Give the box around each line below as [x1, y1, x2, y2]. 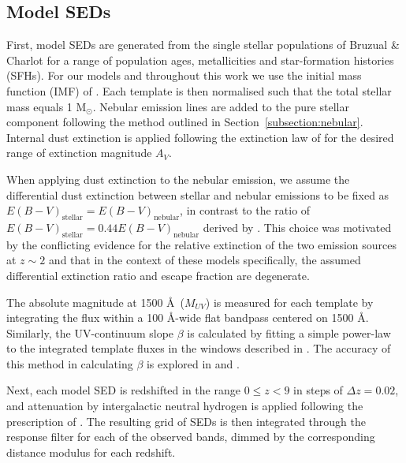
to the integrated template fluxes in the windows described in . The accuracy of [6, 340, 391, 357]
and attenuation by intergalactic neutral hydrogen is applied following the [6, 398, 363, 414]
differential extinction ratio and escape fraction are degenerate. [6, 267, 310, 283]
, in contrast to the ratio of [180, 202, 311, 218]
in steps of [293, 382, 343, 398]
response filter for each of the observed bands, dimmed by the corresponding [6, 428, 375, 445]
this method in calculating [6, 355, 133, 372]
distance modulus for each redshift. [6, 443, 176, 460]
